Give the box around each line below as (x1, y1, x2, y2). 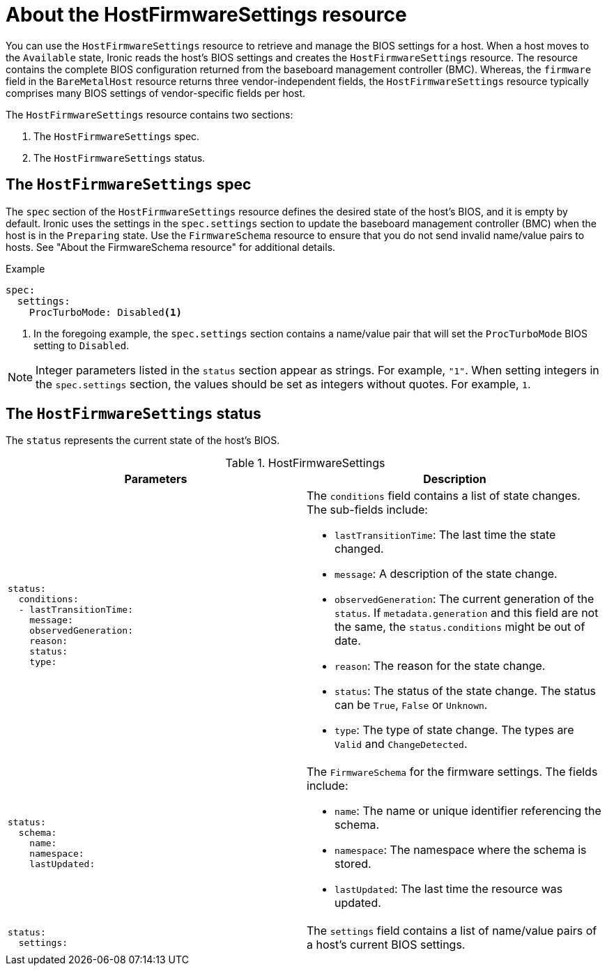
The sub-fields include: (307, 503, 428, 517)
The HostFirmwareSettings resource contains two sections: (6, 108, 293, 121)
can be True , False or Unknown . (335, 698, 488, 712)
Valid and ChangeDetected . (335, 737, 468, 751)
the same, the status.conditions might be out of (335, 620, 585, 634)
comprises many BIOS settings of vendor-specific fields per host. (6, 86, 306, 99)
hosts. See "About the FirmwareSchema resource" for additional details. (6, 240, 336, 253)
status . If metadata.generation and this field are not (335, 606, 599, 620)
